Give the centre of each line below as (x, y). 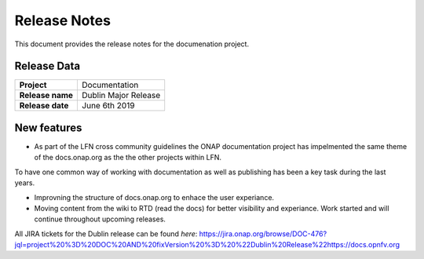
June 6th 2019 (108, 106)
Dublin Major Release (121, 96)
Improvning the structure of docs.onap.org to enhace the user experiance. (154, 197)
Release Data (48, 66)
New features (48, 128)
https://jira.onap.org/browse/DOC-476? (263, 233)
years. (25, 183)
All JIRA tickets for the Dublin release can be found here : (106, 233)
